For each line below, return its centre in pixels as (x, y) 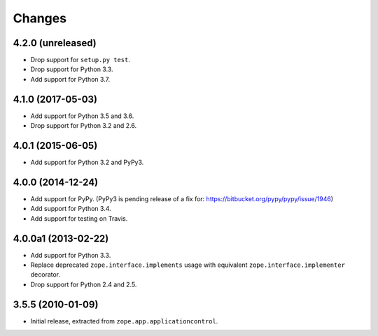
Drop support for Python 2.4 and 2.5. (84, 284)
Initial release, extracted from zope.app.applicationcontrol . (124, 321)
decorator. (45, 275)
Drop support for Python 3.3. (72, 69)
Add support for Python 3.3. (71, 255)
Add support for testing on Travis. (79, 218)
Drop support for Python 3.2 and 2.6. (84, 126)
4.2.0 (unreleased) (55, 43)
